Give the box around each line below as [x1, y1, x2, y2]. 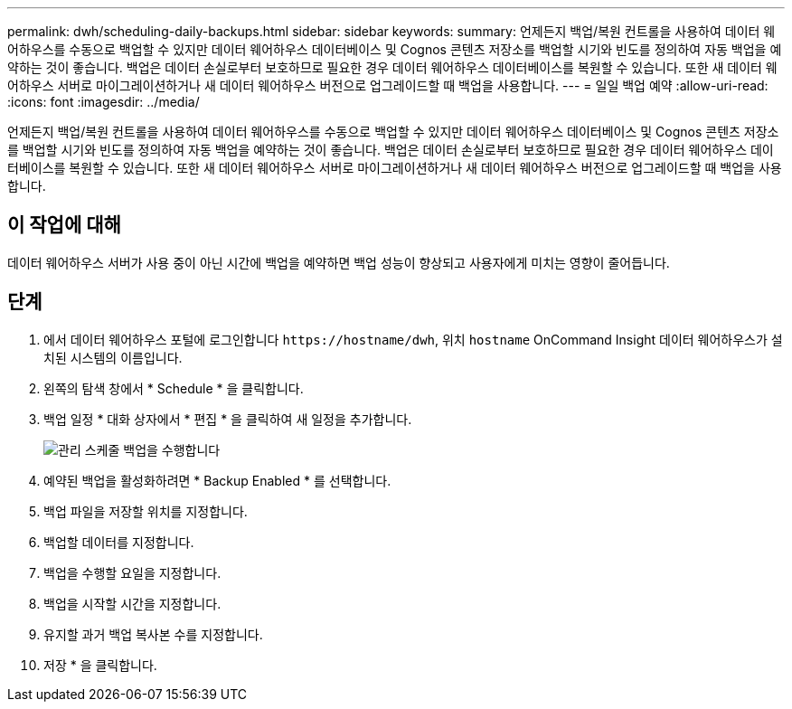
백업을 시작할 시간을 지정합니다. [43, 595, 222, 611]
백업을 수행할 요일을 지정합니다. [43, 564, 222, 581]
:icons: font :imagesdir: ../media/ [7, 94, 200, 109]
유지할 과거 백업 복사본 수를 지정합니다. [43, 626, 263, 642]
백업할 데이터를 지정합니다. [43, 534, 194, 550]
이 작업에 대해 [7, 213, 121, 237]
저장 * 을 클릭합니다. [43, 657, 157, 673]
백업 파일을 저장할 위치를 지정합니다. [43, 503, 248, 519]
